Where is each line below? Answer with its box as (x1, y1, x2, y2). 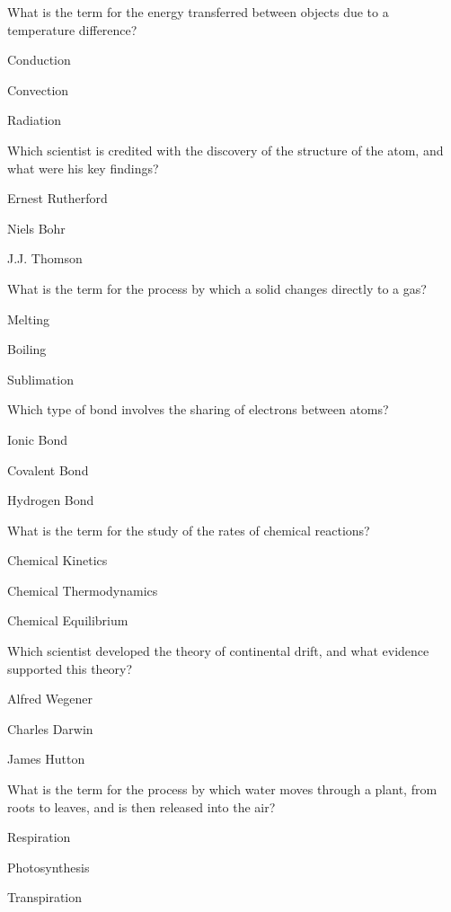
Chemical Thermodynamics (7, 580, 158, 599)
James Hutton (7, 749, 85, 768)
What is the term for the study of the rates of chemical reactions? (7, 520, 370, 539)
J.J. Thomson (7, 249, 83, 268)
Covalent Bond (7, 460, 89, 479)
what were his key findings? (7, 158, 159, 177)
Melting (7, 309, 50, 328)
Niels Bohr (7, 218, 66, 237)
